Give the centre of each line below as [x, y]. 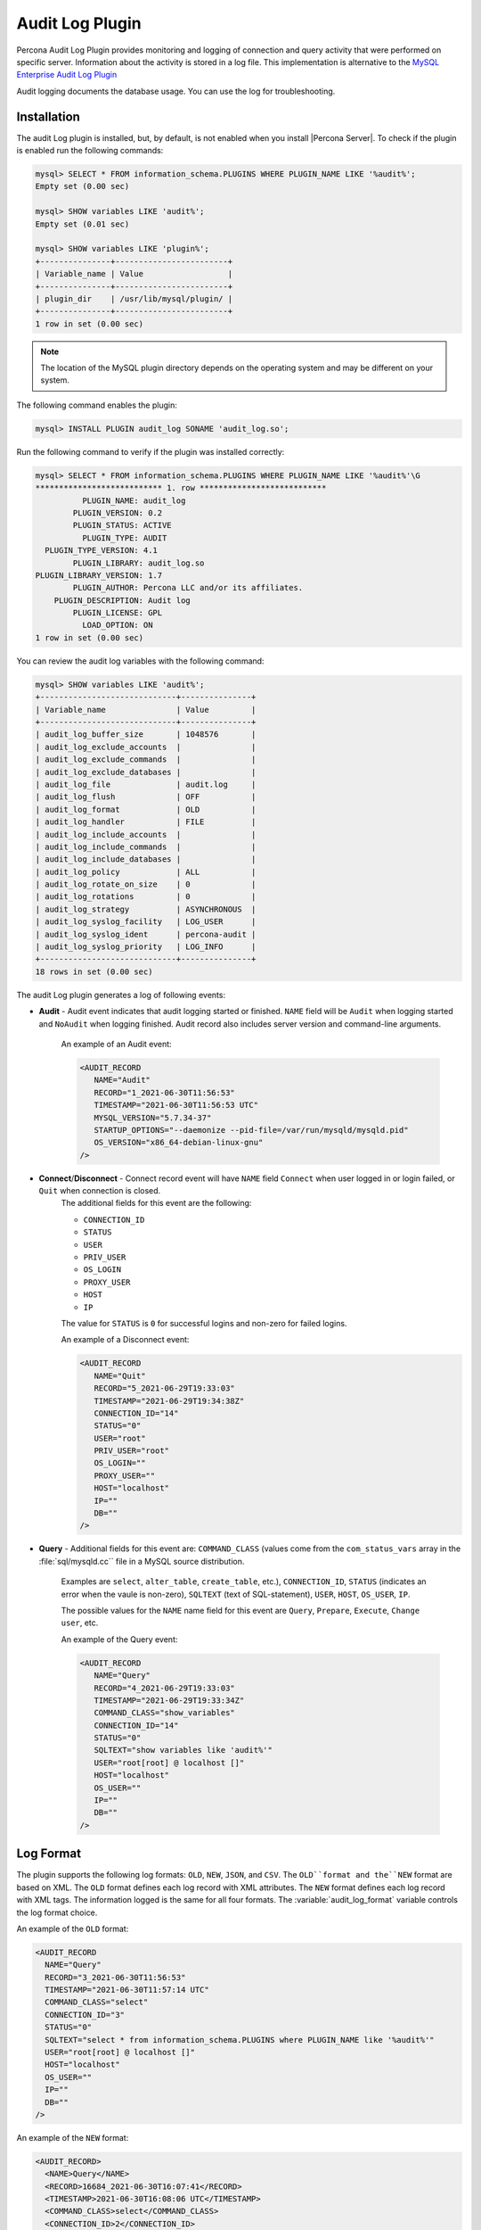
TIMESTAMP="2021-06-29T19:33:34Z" [169, 1700]
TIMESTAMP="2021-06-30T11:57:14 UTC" [127, 1990]
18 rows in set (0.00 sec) [94, 971]
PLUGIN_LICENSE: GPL [118, 613]
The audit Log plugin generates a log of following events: [121, 995]
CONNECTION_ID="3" [85, 2015]
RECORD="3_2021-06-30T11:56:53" [115, 1977]
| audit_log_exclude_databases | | [146, 772]
